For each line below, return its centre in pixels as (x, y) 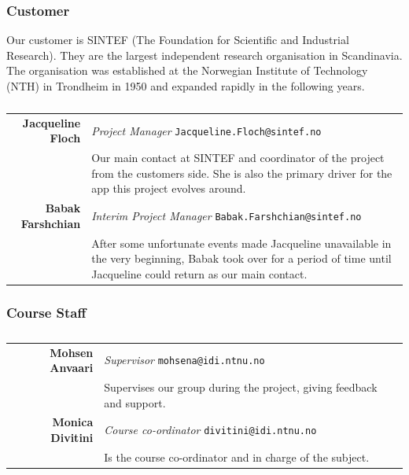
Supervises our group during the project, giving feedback (241, 387)
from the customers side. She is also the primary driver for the (242, 173)
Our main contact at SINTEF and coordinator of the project (238, 158)
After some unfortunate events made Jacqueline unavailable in (241, 243)
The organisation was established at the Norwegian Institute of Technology (187, 70)
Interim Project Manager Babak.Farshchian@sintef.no (227, 216)
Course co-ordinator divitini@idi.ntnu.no (210, 430)
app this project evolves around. (169, 188)
